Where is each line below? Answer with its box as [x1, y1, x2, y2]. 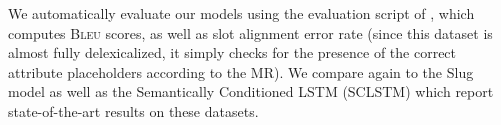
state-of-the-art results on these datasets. [8, 100, 259, 121]
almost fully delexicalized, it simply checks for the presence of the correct [8, 42, 457, 63]
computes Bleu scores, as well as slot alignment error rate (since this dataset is [8, 22, 493, 43]
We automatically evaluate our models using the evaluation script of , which [8, 3, 475, 23]
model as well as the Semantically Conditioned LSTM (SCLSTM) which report [8, 81, 494, 102]
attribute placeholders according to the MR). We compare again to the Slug [8, 61, 474, 82]
